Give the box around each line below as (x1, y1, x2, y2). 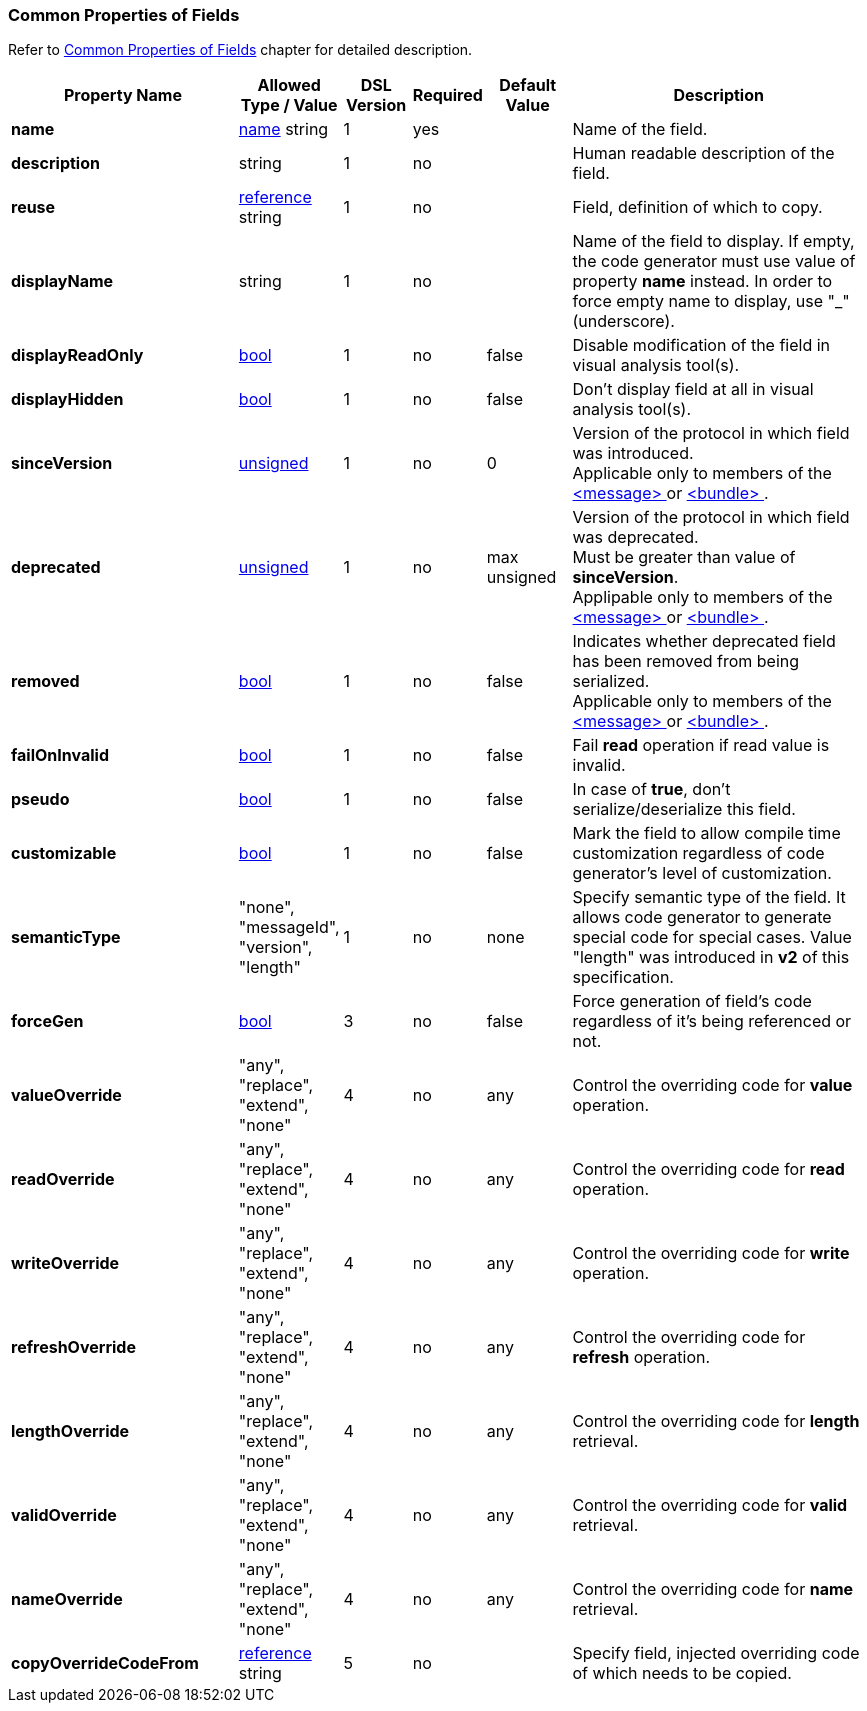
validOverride (11, 1505, 117, 1526)
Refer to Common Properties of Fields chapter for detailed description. (8, 41, 473, 59)
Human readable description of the (572, 143, 835, 164)
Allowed (257, 75, 321, 96)
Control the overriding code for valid (572, 1495, 848, 1516)
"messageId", (238, 917, 340, 938)
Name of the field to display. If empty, (572, 231, 855, 252)
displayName (11, 271, 114, 292)
